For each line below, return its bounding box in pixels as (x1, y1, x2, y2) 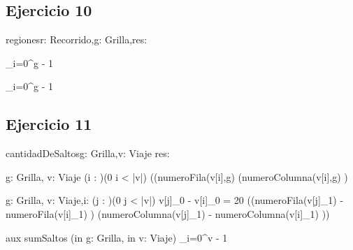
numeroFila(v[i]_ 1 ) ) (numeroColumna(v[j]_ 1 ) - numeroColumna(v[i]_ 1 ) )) (6, 206, 330, 221)
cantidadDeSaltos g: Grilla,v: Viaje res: (6, 146, 170, 161)
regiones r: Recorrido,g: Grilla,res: (6, 32, 147, 47)
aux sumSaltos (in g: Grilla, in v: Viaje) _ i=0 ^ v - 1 (6, 230, 228, 244)
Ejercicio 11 (6, 113, 92, 135)
